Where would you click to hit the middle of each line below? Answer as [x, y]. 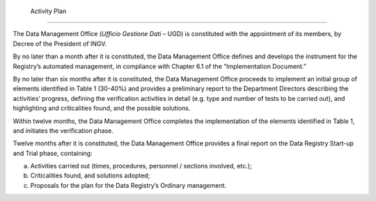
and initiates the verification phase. [63, 130]
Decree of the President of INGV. [60, 43]
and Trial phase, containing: [53, 153]
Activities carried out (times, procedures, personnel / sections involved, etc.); [141, 166]
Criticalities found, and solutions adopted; [90, 176]
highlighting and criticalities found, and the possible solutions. [102, 108]
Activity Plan [48, 11]
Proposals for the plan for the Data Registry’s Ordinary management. [128, 185]
